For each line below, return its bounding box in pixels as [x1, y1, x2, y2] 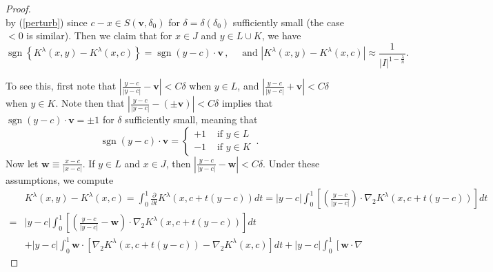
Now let [6, 156, 39, 170]
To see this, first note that [6, 79, 117, 93]
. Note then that [55, 96, 125, 110]
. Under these [263, 156, 320, 170]
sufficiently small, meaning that [125, 112, 258, 127]
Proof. [6, 1, 31, 15]
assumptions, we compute [6, 172, 114, 187]
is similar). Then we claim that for [26, 28, 172, 43]
